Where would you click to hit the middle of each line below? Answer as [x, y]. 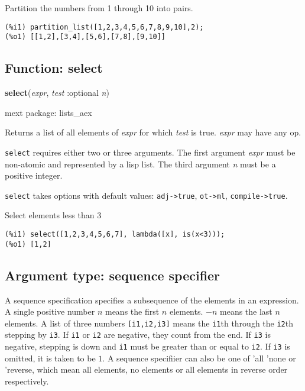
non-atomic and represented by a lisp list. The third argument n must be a [140, 164]
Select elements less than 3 [53, 215]
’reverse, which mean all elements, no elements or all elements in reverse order [146, 369]
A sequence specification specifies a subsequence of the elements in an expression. [152, 300]
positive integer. [34, 175]
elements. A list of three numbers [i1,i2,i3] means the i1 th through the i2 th [149, 323]
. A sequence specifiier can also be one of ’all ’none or [199, 358]
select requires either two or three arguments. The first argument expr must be [150, 152]
